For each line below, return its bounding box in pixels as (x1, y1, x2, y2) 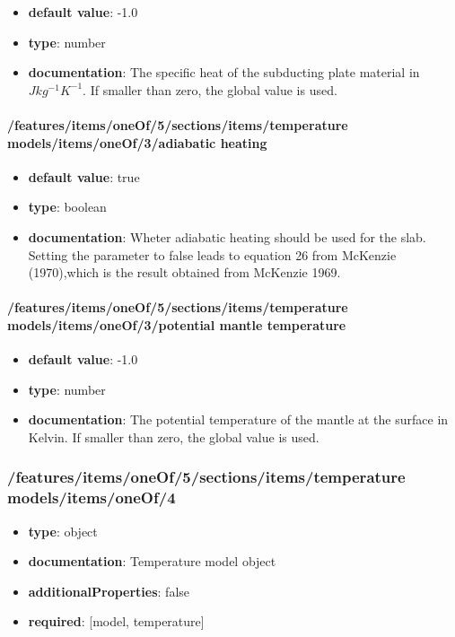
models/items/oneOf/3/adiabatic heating (7, 133, 267, 152)
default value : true (28, 167, 140, 186)
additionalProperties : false (28, 581, 190, 600)
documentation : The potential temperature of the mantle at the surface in (28, 410, 449, 429)
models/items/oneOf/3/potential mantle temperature (7, 315, 346, 334)
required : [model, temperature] (28, 612, 205, 631)
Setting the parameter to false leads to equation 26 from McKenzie (28, 245, 397, 264)
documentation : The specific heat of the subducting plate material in (28, 63, 420, 82)
